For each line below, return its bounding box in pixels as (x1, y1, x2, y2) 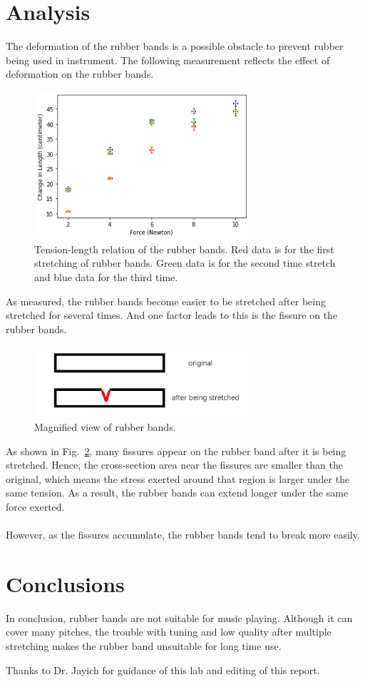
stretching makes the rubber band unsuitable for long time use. (6, 638, 282, 653)
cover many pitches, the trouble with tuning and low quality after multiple (6, 624, 331, 639)
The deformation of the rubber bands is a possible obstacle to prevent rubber (6, 39, 344, 54)
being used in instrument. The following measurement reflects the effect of (6, 52, 330, 67)
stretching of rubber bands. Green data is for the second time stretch (34, 255, 336, 270)
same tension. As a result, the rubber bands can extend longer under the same (6, 485, 349, 500)
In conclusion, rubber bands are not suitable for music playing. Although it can (6, 610, 353, 625)
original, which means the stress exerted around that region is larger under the (6, 471, 350, 486)
